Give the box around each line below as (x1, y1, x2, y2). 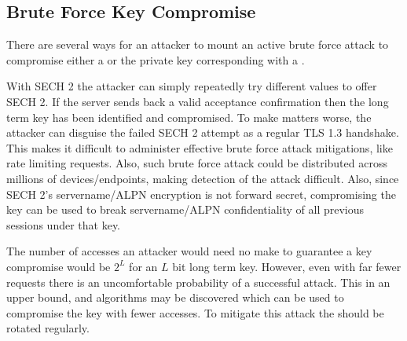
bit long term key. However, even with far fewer (172, 258, 401, 274)
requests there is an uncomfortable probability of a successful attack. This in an (6, 273, 390, 290)
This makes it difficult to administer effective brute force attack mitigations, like (6, 139, 393, 156)
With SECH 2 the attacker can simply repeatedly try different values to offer (6, 78, 377, 94)
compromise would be (6, 258, 111, 274)
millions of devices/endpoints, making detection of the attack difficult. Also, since (6, 170, 399, 186)
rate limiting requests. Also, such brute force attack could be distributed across (6, 155, 387, 171)
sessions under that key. (6, 216, 121, 233)
